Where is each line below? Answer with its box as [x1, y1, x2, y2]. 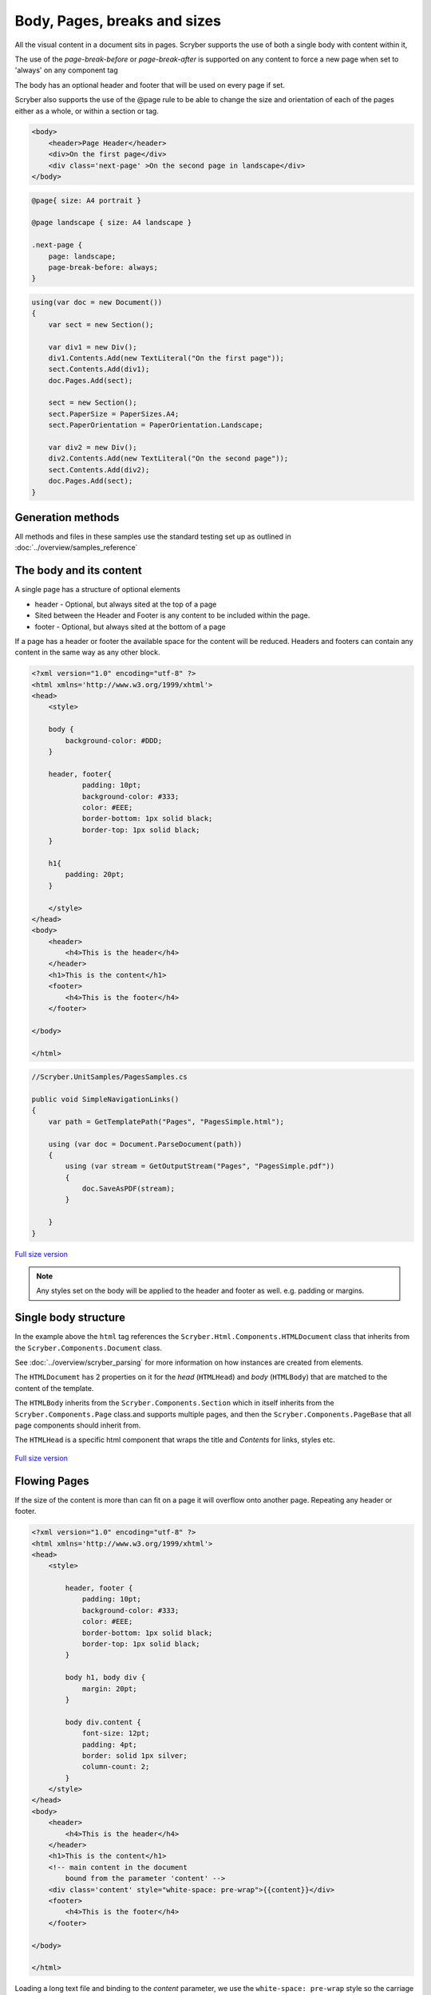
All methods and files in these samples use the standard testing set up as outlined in [14, 531, 291, 542]
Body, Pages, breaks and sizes [14, 12, 221, 30]
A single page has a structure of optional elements [14, 585, 181, 595]
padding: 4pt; [81, 1740, 137, 1749]
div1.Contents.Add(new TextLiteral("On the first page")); [48, 354, 285, 362]
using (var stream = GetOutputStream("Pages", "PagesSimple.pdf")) [65, 1162, 335, 1171]
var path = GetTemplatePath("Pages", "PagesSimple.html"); [48, 1117, 285, 1126]
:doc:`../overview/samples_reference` [14, 543, 138, 552]
